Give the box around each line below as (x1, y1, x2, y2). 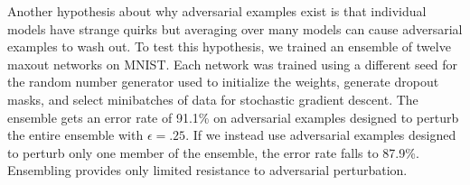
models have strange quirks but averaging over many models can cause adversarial (7, 19, 463, 38)
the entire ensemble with (7, 125, 144, 144)
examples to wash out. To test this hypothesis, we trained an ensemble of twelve (7, 37, 451, 56)
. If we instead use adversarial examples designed (185, 125, 456, 144)
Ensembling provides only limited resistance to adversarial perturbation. (7, 161, 408, 180)
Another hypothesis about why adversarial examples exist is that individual (7, 2, 427, 20)
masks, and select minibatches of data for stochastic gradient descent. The (7, 89, 418, 108)
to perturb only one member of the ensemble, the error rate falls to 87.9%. (7, 143, 419, 162)
